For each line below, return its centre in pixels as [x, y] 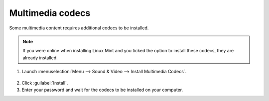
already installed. [40, 58]
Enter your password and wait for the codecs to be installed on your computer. [102, 90]
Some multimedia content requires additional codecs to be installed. [79, 28]
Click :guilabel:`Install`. [45, 83]
